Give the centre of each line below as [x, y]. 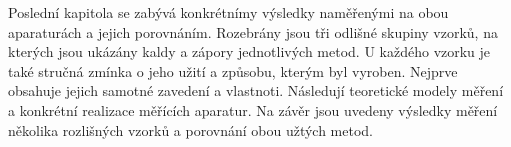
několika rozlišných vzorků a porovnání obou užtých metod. [191, 129]
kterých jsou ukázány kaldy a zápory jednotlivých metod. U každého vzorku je [249, 51]
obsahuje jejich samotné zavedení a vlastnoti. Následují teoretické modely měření [256, 90]
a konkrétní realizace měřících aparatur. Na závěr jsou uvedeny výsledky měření [253, 109]
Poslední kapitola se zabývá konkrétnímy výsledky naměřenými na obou [228, 12]
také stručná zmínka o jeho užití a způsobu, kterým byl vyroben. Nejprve [233, 70]
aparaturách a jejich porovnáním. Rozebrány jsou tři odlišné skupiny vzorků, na [253, 31]
